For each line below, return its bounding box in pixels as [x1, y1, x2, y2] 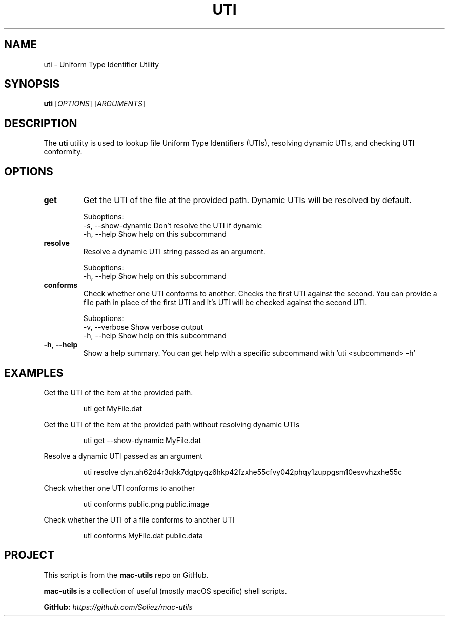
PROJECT [4, 549, 55, 562]
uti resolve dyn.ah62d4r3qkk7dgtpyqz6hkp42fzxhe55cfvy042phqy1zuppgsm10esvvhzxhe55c [83, 467, 402, 476]
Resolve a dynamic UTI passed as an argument [44, 451, 202, 461]
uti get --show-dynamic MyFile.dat [83, 435, 201, 445]
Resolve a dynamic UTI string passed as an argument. [83, 247, 266, 256]
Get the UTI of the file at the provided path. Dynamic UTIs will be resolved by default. [83, 195, 412, 206]
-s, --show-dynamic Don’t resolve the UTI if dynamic [83, 221, 262, 230]
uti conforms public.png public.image [83, 499, 209, 508]
